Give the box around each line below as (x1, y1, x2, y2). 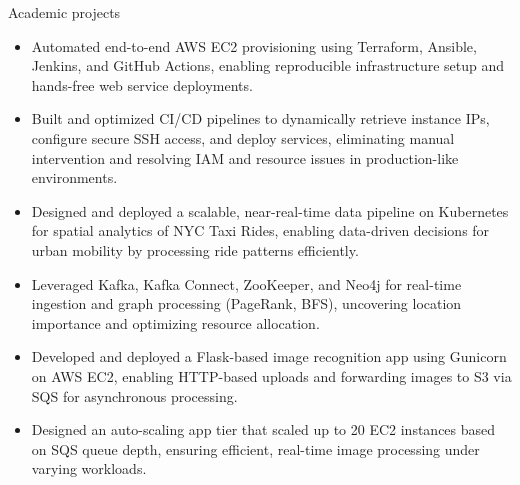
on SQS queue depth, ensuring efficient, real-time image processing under (31, 438, 480, 459)
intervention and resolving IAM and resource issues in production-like (31, 147, 459, 168)
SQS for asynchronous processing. (31, 385, 238, 406)
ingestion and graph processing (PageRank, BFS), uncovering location (31, 293, 462, 314)
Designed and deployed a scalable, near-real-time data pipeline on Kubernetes (31, 200, 509, 221)
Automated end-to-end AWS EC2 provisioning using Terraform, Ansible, (31, 35, 477, 56)
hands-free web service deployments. (31, 74, 253, 95)
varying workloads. (31, 458, 147, 479)
